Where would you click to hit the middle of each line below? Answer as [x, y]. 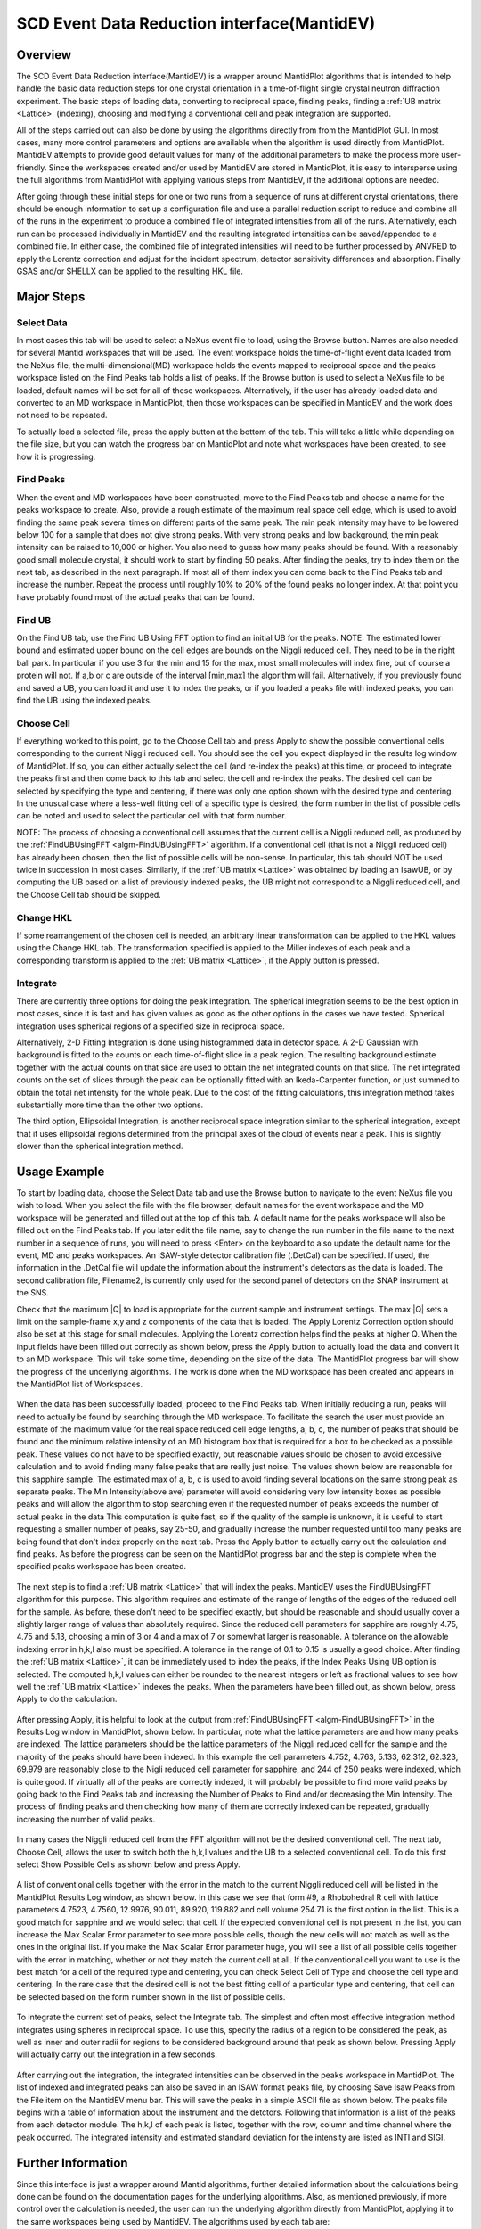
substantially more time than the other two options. [110, 1105]
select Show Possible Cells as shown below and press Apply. [128, 1864]
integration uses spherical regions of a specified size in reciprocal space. [151, 1026]
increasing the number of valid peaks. [86, 1819]
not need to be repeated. [62, 415]
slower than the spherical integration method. [100, 1147]
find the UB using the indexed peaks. [84, 700]
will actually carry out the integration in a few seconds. [117, 2054]
